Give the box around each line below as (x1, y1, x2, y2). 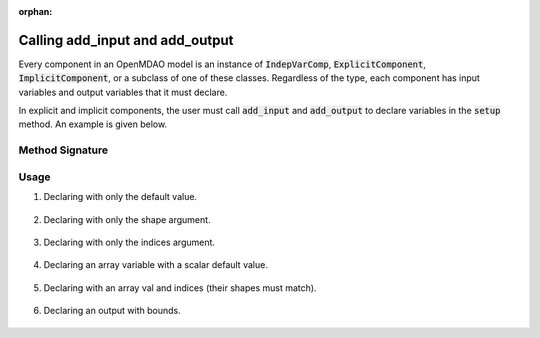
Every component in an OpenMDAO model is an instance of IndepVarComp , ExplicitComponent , (18, 58, 427, 70)
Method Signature (18, 143, 109, 157)
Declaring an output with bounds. (43, 305, 181, 317)
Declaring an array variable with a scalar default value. (43, 259, 269, 271)
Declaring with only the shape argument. (43, 213, 211, 225)
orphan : (18, 6, 53, 17)
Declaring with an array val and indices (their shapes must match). (43, 281, 317, 294)
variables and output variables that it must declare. (18, 86, 228, 98)
